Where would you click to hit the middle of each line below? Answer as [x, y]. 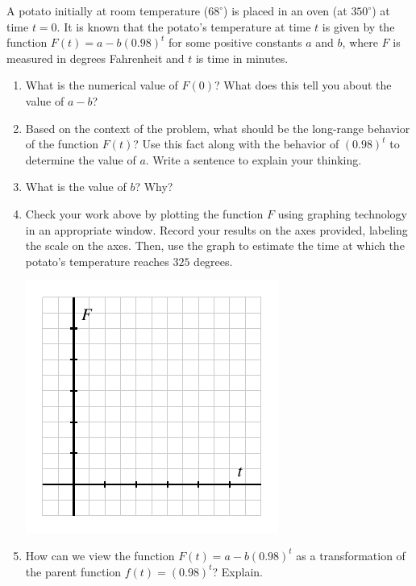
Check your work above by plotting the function [144, 213]
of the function [62, 144]
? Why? [154, 187]
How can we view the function [100, 555]
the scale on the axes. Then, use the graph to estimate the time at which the [215, 245]
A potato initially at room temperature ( [108, 10]
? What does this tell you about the [303, 85]
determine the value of [81, 159]
